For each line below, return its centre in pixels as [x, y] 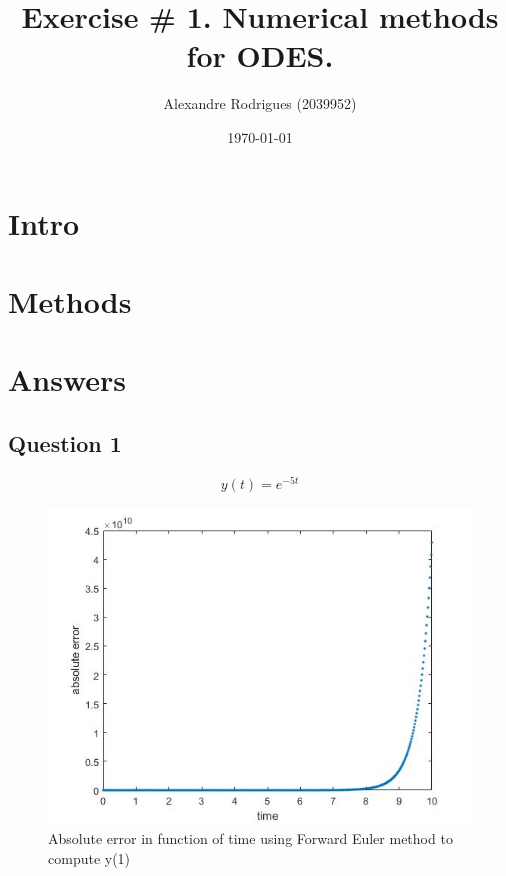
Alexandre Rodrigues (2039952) [260, 103]
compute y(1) [89, 857]
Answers [67, 379]
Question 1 [65, 442]
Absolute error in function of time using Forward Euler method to [250, 838]
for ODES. [260, 55]
